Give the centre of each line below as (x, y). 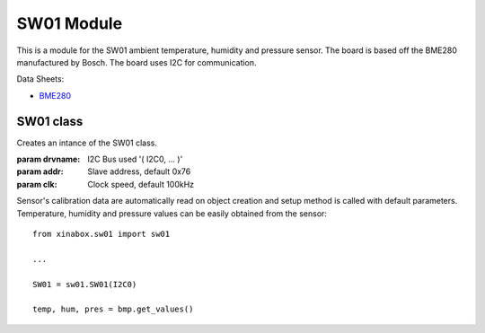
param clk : (37, 184)
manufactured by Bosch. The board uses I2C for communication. (137, 62)
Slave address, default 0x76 (139, 171)
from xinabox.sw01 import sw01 (101, 234)
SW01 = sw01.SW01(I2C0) (85, 284)
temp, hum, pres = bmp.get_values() (113, 309)
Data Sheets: (40, 79)
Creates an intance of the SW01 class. (87, 143)
